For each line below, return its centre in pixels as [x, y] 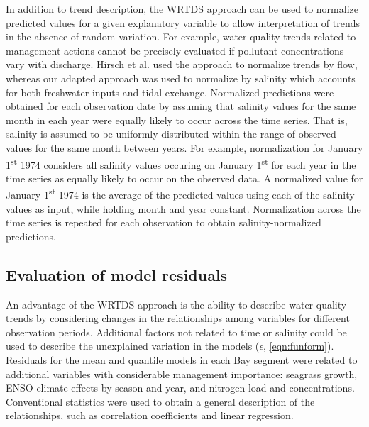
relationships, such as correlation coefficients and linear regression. [150, 415]
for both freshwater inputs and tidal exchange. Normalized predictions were [170, 92]
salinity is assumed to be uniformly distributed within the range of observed [171, 134]
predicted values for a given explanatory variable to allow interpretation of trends [183, 22]
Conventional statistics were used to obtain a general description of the [160, 401]
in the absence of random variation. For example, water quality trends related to [181, 37]
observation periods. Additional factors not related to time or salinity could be [176, 332]
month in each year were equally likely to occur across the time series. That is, [177, 120]
